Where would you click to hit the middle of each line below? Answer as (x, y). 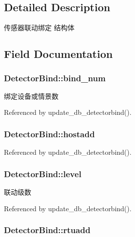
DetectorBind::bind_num (55, 78)
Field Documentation (58, 54)
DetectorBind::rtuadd (47, 230)
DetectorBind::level (43, 173)
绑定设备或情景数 (31, 96)
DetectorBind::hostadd (49, 134)
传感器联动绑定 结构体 (39, 27)
